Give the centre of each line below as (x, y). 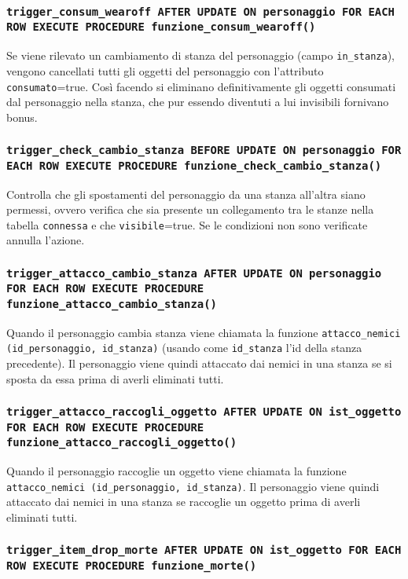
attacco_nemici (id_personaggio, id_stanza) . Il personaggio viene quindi (193, 486)
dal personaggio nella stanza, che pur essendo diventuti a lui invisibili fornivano (198, 102)
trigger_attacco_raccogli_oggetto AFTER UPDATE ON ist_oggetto (204, 412)
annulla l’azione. (46, 240)
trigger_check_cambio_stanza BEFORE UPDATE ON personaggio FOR (204, 150)
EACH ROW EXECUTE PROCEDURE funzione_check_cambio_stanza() (194, 165)
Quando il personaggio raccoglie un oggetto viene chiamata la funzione (176, 471)
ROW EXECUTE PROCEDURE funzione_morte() (132, 565)
